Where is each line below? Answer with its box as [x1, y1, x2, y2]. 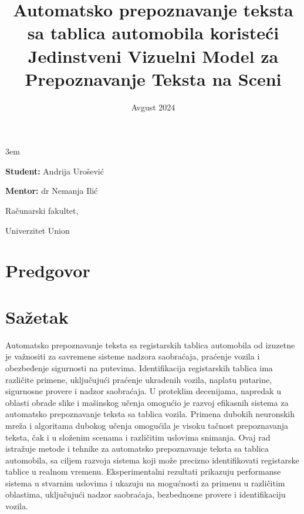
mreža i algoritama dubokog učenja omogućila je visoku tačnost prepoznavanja [5, 419, 289, 431]
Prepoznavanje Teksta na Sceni [25, 66, 282, 90]
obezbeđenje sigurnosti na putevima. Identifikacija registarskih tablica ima [5, 361, 273, 374]
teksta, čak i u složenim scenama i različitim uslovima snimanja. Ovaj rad [5, 431, 271, 443]
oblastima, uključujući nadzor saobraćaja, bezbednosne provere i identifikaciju [5, 488, 286, 500]
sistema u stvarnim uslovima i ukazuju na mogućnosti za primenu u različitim [5, 476, 285, 489]
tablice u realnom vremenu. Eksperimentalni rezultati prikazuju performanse [5, 465, 281, 478]
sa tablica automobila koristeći [27, 21, 279, 45]
